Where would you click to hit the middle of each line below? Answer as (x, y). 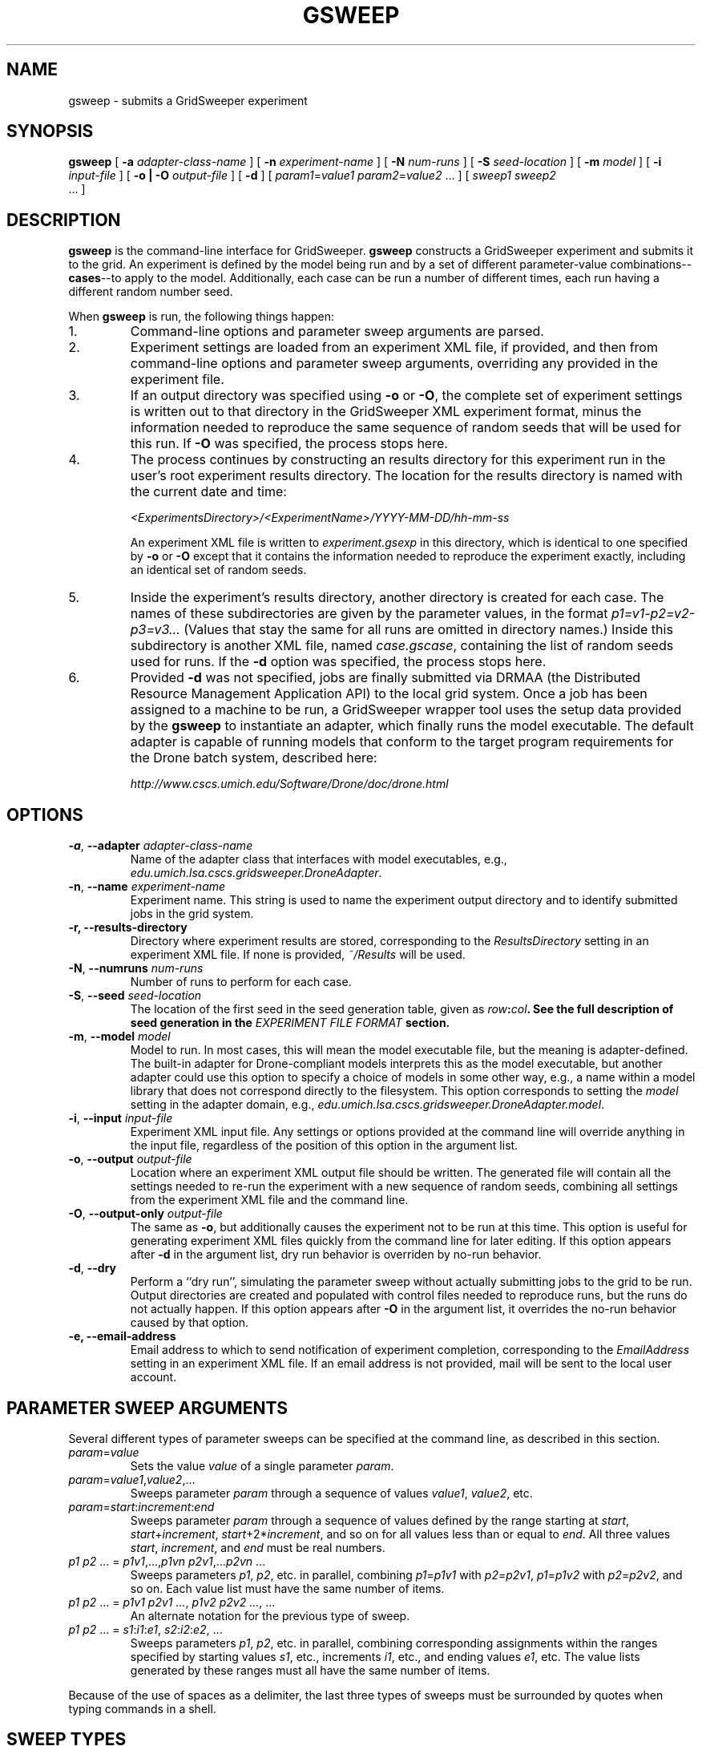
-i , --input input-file (121, 1118)
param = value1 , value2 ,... (132, 1479)
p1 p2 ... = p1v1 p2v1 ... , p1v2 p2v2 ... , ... (172, 1602)
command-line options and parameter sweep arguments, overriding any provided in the (394, 364)
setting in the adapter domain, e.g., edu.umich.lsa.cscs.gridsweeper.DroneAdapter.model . (367, 1105)
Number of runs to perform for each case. (241, 982)
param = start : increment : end (141, 1506)
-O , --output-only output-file (145, 1214)
